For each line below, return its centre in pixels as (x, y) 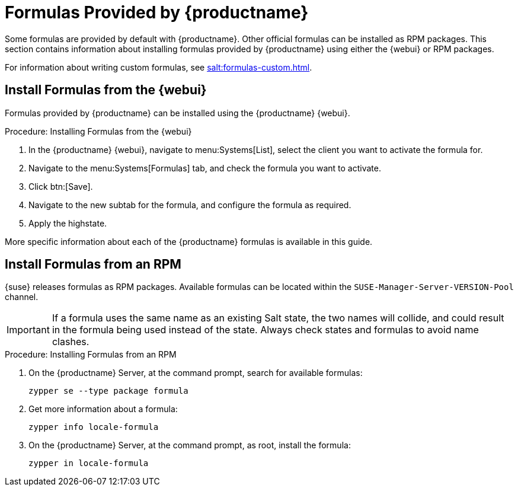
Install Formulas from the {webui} (106, 90)
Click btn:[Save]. (61, 186)
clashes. (71, 342)
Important (28, 330)
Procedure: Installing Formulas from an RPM (91, 355)
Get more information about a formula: (103, 409)
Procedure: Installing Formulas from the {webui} (98, 131)
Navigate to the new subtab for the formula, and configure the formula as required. (190, 205)
